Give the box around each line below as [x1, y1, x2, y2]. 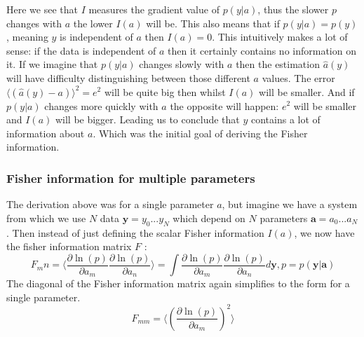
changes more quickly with [44, 98, 159, 113]
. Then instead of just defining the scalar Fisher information [6, 225, 264, 240]
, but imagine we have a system [222, 197, 358, 212]
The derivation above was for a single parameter [6, 197, 214, 212]
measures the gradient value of [88, 2, 220, 16]
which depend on [173, 210, 245, 225]
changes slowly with [139, 57, 224, 71]
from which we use [6, 210, 86, 225]
